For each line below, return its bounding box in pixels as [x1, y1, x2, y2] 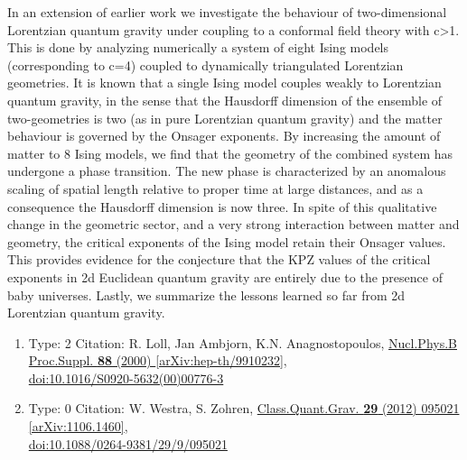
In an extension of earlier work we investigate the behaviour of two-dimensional [7, 3, 447, 21]
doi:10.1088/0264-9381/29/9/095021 [28, 434, 228, 453]
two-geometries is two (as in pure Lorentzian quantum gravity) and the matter [7, 108, 443, 127]
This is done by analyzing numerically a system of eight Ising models [7, 38, 389, 57]
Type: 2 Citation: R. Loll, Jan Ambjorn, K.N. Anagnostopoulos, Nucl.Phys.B [28, 333, 457, 352]
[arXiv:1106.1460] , [28, 417, 128, 436]
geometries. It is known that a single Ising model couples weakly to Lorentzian [7, 73, 442, 92]
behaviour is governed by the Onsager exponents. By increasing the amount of [7, 126, 441, 145]
